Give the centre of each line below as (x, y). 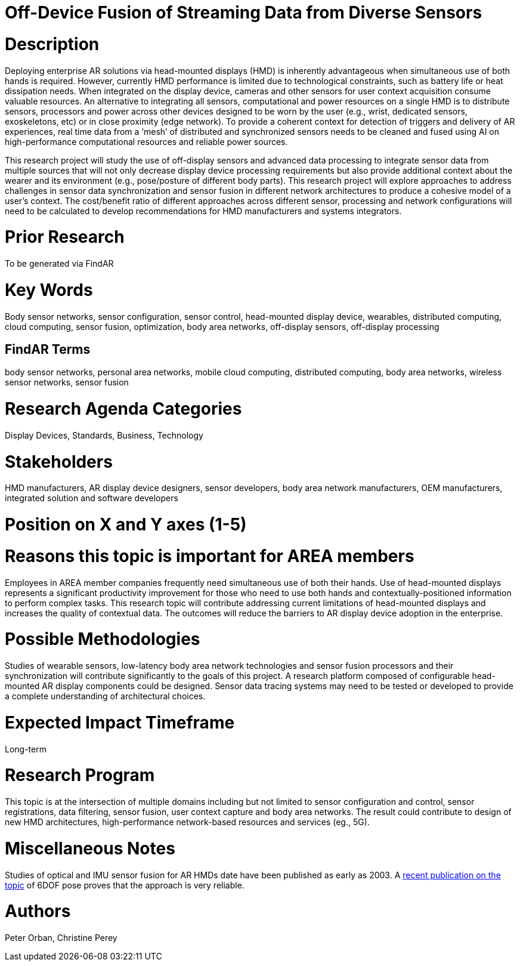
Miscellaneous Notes (90, 848)
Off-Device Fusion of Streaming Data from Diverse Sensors (244, 13)
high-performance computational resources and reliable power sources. (146, 141)
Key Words (49, 290)
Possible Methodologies (103, 639)
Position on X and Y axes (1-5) (126, 525)
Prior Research (65, 237)
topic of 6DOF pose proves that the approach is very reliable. (125, 885)
